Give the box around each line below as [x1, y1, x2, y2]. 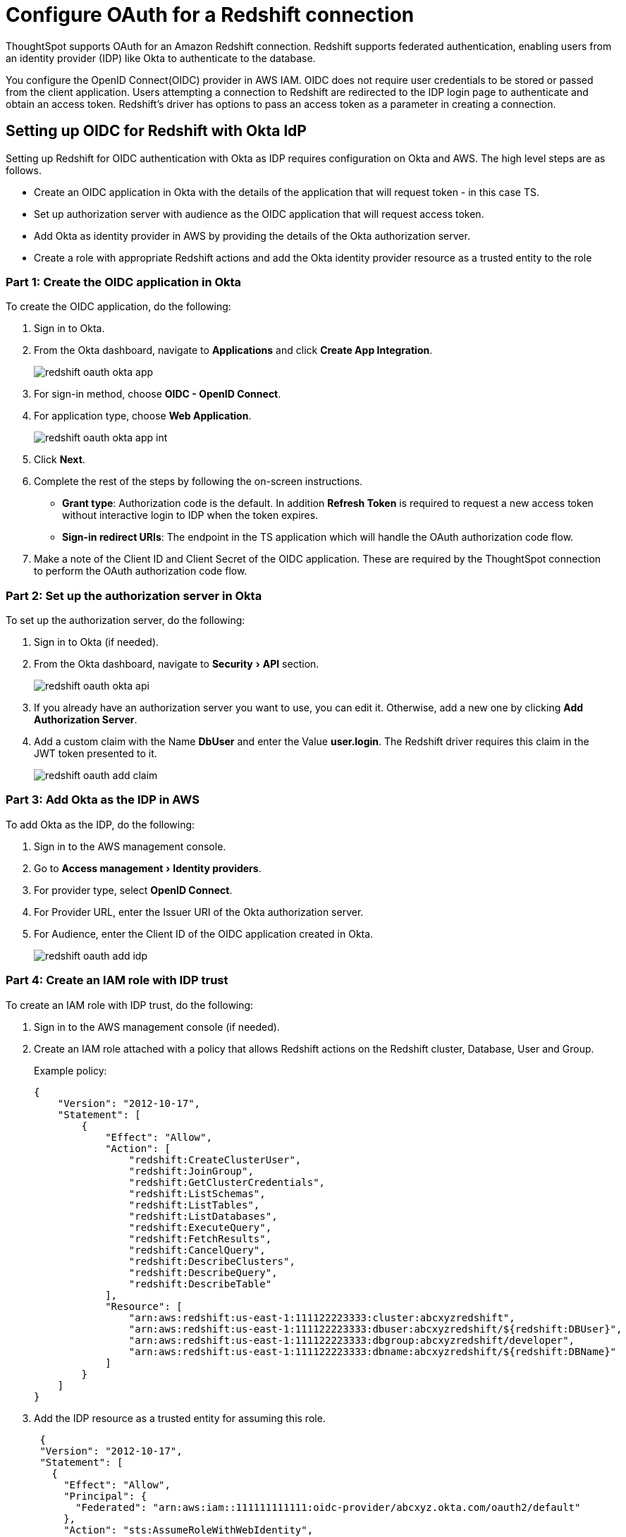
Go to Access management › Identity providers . [34, 862, 262, 874]
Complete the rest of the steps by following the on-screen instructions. [34, 475, 363, 488]
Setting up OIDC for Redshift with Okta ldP [6, 122, 307, 140]
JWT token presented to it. [34, 747, 157, 760]
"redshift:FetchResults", [128, 1232, 272, 1244]
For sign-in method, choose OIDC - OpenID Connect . [34, 388, 281, 400]
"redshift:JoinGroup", [128, 1165, 254, 1177]
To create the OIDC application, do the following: [6, 300, 231, 313]
